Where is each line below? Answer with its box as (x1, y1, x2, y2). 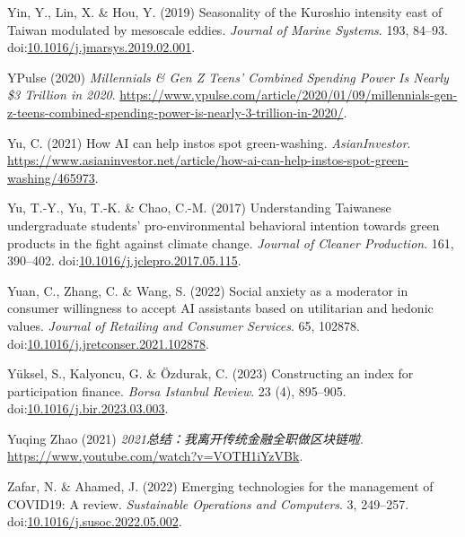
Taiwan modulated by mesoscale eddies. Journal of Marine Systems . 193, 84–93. (7, 20, 448, 39)
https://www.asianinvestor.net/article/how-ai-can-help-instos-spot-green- (7, 151, 409, 169)
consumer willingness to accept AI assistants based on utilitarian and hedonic (7, 299, 434, 317)
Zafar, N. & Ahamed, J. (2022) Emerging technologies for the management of (7, 477, 434, 496)
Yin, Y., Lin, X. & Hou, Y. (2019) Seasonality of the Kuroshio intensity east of (7, 3, 443, 21)
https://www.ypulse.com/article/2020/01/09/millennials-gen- (119, 85, 458, 104)
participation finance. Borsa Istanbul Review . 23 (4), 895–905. (7, 381, 347, 400)
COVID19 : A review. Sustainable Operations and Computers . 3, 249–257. (7, 494, 409, 513)
